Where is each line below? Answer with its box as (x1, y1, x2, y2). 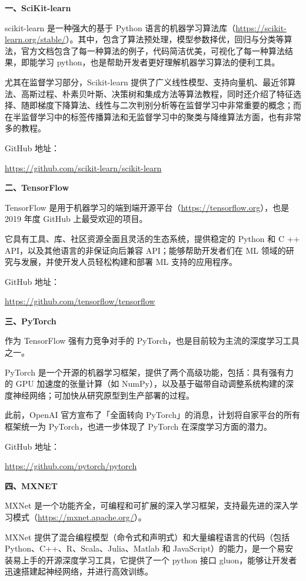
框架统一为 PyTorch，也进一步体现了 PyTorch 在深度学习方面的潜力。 (5, 420, 272, 433)
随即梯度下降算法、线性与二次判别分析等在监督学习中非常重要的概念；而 (21, 99, 301, 111)
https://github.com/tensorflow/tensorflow (5, 295, 155, 307)
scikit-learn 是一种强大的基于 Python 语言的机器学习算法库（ (5, 21, 236, 34)
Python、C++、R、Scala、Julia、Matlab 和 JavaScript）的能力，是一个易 (5, 542, 285, 555)
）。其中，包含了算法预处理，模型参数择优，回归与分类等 (65, 33, 284, 45)
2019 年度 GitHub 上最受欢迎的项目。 (5, 213, 148, 225)
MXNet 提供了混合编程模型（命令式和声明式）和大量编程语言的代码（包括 (5, 530, 290, 543)
